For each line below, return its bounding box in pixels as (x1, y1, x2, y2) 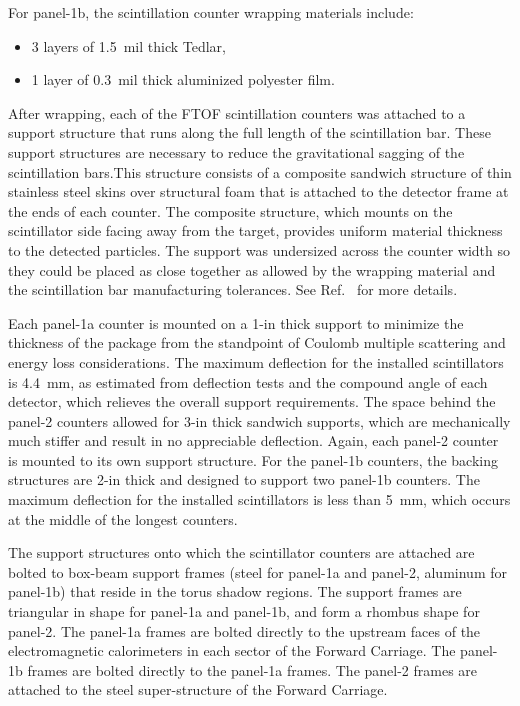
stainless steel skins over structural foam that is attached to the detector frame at (8, 181, 509, 202)
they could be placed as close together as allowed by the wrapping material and (8, 259, 496, 280)
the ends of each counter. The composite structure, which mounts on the (8, 200, 453, 221)
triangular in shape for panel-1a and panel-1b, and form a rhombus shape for (8, 601, 480, 622)
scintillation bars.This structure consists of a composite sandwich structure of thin (8, 161, 512, 182)
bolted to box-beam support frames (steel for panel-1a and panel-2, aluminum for (8, 561, 507, 582)
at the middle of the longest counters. (8, 508, 238, 529)
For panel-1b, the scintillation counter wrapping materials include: (8, 2, 414, 22)
